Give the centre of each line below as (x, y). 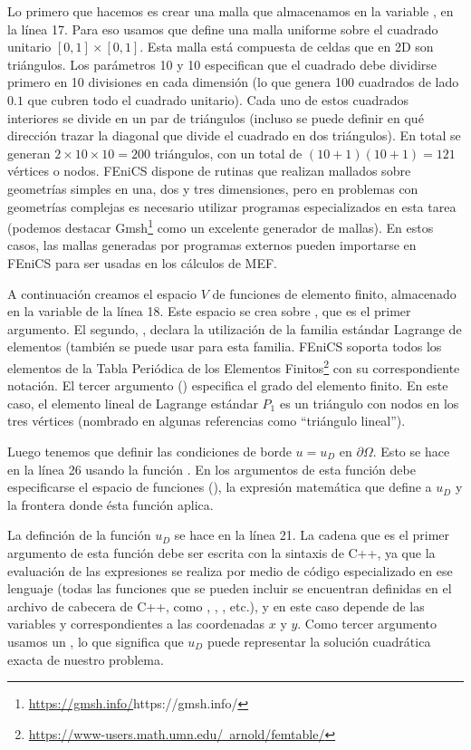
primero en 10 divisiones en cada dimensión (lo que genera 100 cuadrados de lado (233, 82)
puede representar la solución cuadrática (319, 641)
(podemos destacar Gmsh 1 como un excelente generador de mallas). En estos (221, 226)
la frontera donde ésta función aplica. (111, 504)
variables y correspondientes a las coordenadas (136, 624)
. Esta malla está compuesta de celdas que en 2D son (287, 47)
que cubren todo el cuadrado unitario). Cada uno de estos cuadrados (218, 99)
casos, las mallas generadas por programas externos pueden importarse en (212, 245)
